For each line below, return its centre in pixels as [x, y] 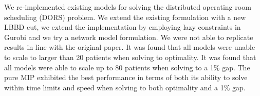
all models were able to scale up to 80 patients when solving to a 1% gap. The [127, 67]
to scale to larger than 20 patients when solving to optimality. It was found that [130, 57]
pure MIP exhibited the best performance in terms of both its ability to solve [126, 77]
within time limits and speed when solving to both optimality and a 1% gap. [125, 87]
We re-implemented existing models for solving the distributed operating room [128, 7]
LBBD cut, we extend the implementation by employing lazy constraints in [123, 27]
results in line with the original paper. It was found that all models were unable [130, 47]
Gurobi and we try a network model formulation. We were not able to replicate [129, 37]
